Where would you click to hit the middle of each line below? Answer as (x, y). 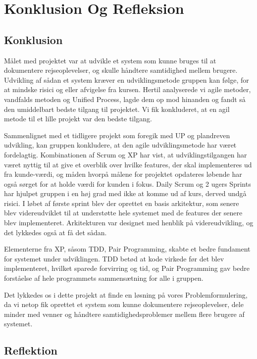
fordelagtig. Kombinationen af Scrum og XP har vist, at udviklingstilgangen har (126, 154)
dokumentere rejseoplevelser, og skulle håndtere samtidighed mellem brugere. (121, 70)
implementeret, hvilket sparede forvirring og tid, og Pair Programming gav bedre (127, 268)
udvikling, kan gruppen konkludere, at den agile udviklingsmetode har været (120, 145)
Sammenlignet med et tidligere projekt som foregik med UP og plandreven (117, 135)
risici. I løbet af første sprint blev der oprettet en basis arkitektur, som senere (122, 203)
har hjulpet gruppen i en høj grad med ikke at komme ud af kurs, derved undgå (125, 193)
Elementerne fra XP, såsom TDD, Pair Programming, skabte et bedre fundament (127, 249)
